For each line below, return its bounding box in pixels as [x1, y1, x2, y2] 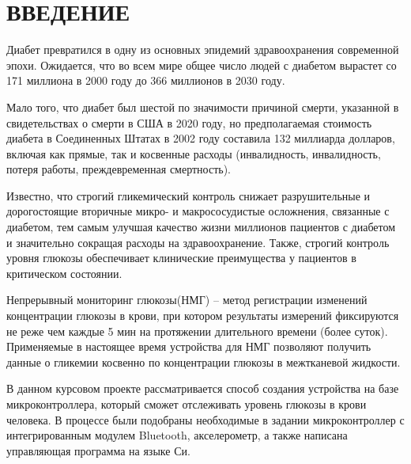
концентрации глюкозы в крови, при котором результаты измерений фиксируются [6, 307, 399, 324]
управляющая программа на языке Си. [6, 442, 190, 458]
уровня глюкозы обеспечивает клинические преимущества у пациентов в [6, 249, 356, 266]
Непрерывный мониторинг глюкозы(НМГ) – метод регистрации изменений [6, 291, 368, 308]
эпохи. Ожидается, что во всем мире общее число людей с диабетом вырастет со [6, 56, 397, 73]
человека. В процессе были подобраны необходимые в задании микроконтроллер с [6, 411, 405, 428]
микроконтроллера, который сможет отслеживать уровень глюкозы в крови [6, 396, 367, 412]
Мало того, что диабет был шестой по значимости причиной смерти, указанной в [6, 98, 399, 115]
